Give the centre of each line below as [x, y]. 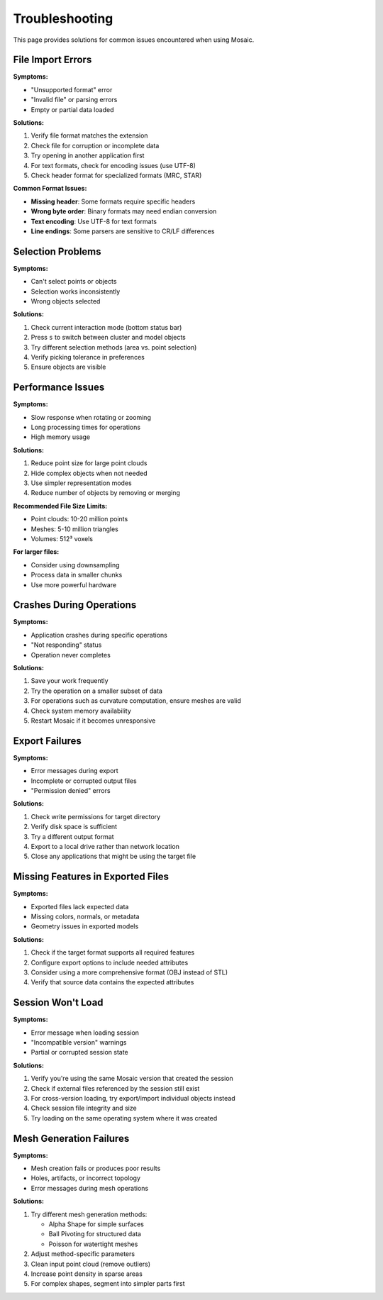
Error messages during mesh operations [90, 1188]
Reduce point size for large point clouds [89, 463]
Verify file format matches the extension [89, 135]
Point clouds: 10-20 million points [79, 519]
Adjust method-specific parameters [83, 1254]
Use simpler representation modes [81, 483]
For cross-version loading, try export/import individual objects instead [133, 1099]
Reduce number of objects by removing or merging [106, 493]
